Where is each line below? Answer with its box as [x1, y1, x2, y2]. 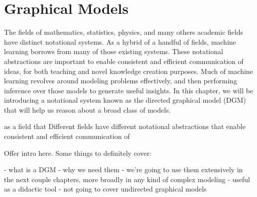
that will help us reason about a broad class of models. [4, 104, 171, 115]
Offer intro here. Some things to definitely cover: [4, 147, 152, 158]
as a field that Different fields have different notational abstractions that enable [4, 121, 246, 131]
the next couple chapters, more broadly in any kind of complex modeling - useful [4, 174, 250, 184]
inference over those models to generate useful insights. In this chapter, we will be [4, 85, 254, 95]
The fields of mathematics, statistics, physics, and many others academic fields [4, 27, 243, 37]
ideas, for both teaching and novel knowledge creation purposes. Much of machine [4, 66, 253, 76]
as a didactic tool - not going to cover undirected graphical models [4, 184, 207, 194]
